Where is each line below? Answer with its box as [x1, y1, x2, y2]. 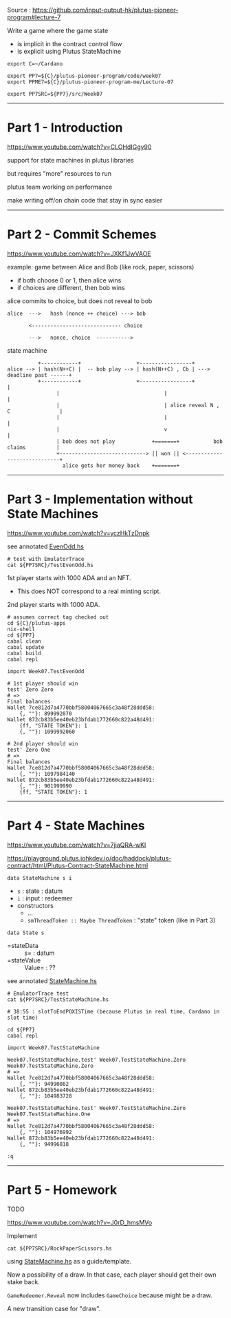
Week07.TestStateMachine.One [7, 1111, 91, 1118]
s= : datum [24, 949, 55, 957]
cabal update [7, 643, 45, 650]
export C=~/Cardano [7, 61, 63, 68]
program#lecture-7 [7, 13, 61, 21]
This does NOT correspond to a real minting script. [16, 587, 162, 595]
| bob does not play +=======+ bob [56, 437, 223, 445]
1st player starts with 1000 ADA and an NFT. [7, 573, 132, 581]
